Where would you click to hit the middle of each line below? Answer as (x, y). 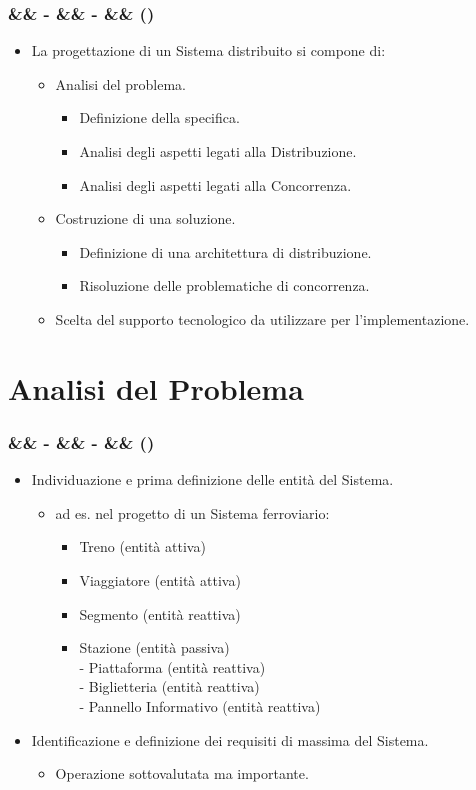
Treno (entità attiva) (142, 546)
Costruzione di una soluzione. (145, 218)
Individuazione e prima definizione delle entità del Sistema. (212, 479)
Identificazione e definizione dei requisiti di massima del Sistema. (230, 739)
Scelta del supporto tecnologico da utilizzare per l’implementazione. (262, 318)
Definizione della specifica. (159, 117)
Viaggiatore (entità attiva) (160, 579)
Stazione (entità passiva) (154, 647)
